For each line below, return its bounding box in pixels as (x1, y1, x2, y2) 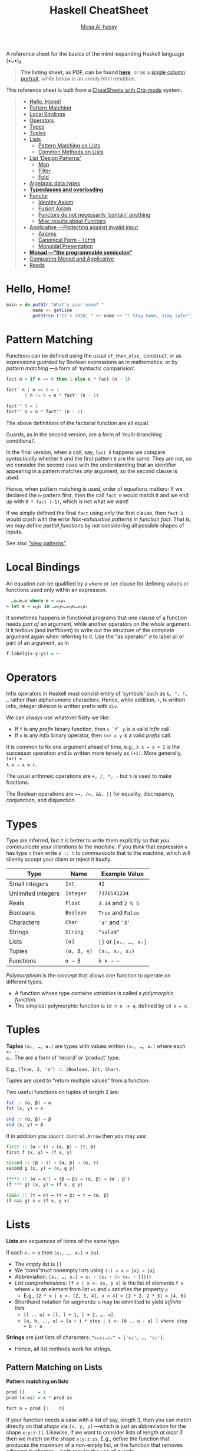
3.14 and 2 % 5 (98, 899, 140, 908)
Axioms (38, 230, 57, 237)
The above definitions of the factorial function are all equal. (6, 419, 150, 426)
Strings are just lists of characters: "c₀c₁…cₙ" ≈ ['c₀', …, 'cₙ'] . (6, 1333, 165, 1341)
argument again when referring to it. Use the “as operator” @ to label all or (6, 633, 184, 640)
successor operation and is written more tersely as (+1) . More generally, (6, 749, 182, 757)
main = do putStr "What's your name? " (6, 301, 104, 308)
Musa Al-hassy (80, 23, 118, 30)
